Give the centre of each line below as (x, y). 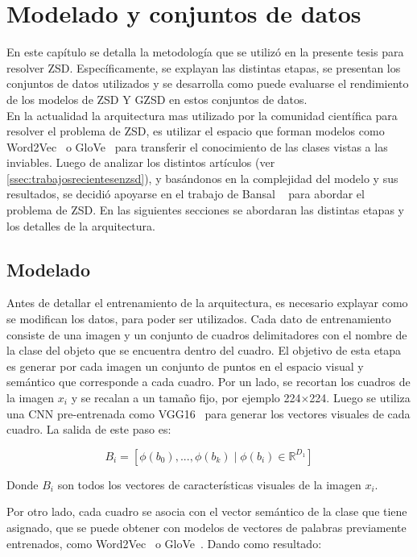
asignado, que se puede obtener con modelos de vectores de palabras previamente (206, 527)
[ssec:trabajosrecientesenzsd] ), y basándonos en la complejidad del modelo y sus (202, 178)
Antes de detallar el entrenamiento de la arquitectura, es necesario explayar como (207, 303)
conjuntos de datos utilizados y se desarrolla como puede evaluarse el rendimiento (208, 83)
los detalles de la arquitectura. (81, 225)
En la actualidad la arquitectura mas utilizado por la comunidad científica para (202, 115)
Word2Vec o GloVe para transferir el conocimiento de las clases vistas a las (197, 146)
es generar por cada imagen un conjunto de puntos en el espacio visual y (185, 366)
